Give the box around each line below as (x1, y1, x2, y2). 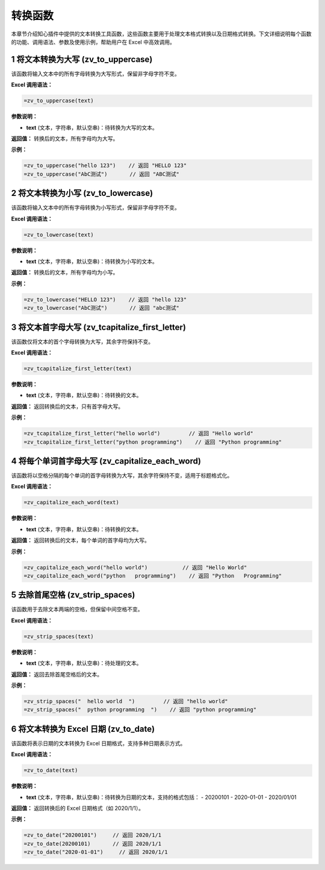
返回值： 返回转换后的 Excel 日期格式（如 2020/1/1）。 (11, 805, 144, 812)
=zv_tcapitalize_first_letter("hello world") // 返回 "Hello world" (23, 430, 254, 437)
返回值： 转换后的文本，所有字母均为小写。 (11, 269, 119, 276)
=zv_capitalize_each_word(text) (23, 499, 120, 506)
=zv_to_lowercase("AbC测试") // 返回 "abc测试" (23, 304, 180, 312)
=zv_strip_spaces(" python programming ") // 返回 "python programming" (23, 706, 257, 713)
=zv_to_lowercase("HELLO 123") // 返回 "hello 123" (23, 296, 187, 303)
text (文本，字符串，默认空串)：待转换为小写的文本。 (26, 258, 158, 265)
